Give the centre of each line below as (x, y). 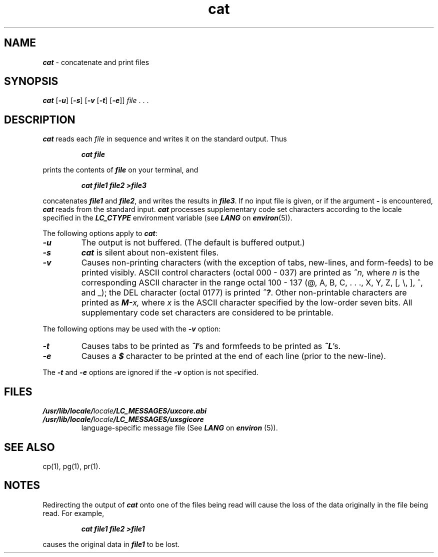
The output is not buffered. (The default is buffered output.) (193, 243)
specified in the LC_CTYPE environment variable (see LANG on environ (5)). (167, 218)
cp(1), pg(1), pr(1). (71, 466)
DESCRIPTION (40, 119)
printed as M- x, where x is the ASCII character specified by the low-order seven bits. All (247, 303)
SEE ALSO (29, 447)
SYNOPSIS (31, 81)
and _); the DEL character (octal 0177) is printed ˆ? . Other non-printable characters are (244, 293)
